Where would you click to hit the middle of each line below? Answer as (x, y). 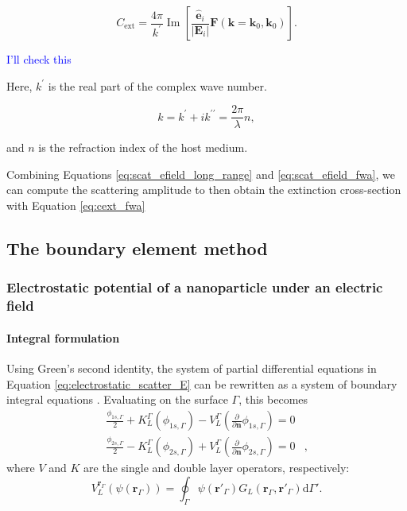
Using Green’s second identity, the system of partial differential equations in (192, 368)
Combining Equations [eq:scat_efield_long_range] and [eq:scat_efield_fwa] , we (201, 174)
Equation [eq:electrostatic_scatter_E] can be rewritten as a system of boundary (202, 383)
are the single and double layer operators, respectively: (217, 468)
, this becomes (273, 399)
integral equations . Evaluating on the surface (117, 399)
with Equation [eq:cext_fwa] (76, 205)
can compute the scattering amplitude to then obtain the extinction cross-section (204, 190)
